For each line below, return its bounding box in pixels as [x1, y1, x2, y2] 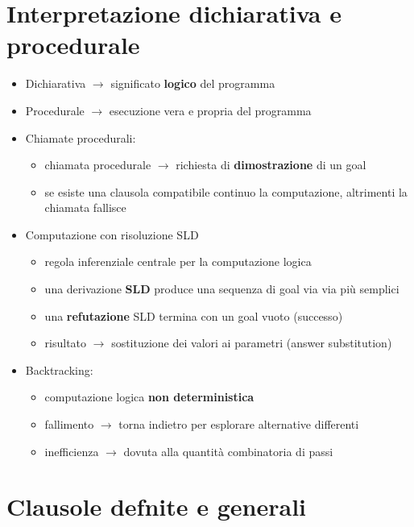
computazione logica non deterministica [44, 388, 255, 405]
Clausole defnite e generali [6, 490, 307, 523]
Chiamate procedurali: [25, 129, 136, 146]
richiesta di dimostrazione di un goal [176, 156, 366, 173]
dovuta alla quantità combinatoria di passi [123, 442, 333, 459]
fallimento [44, 416, 94, 433]
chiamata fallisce [44, 199, 126, 216]
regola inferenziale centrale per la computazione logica [44, 253, 312, 270]
